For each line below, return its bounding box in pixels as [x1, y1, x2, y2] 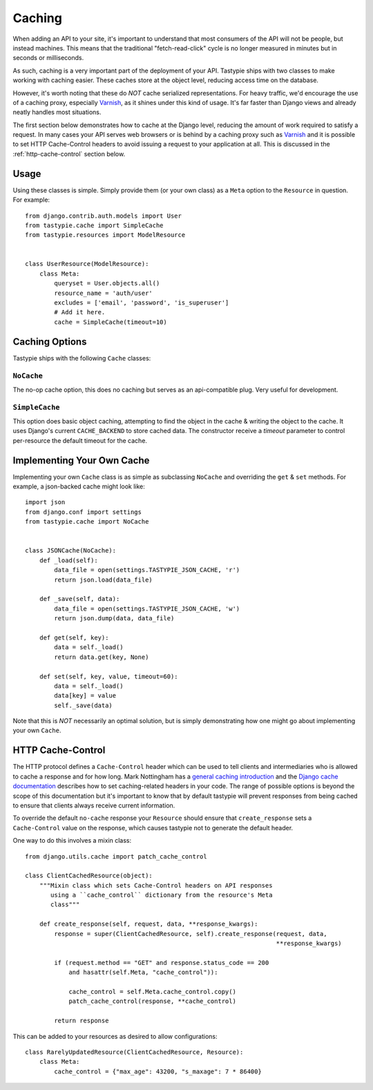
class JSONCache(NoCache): [25, 546, 117, 555]
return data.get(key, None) [54, 653, 149, 661]
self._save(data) [54, 701, 113, 709]
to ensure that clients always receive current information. [12, 801, 175, 810]
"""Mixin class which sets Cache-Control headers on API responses [39, 881, 273, 889]
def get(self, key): [39, 633, 109, 642]
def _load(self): [39, 556, 98, 564]
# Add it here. [54, 308, 106, 316]
